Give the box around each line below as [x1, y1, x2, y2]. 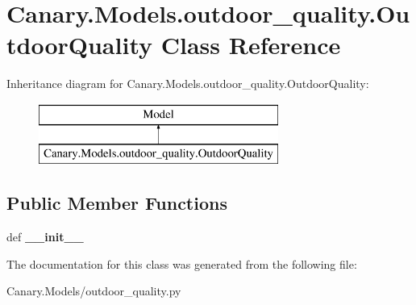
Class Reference [160, 28, 341, 61]
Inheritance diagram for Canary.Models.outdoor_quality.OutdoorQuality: [6, 75, 369, 92]
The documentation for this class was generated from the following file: [6, 255, 357, 272]
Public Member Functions [6, 190, 227, 215]
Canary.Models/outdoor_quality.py [6, 282, 181, 299]
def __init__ [6, 228, 84, 245]
